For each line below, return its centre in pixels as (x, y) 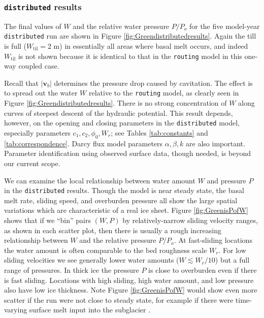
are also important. (216, 143)
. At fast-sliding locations (213, 240)
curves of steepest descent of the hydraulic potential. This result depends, (119, 113)
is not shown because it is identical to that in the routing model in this (130, 56)
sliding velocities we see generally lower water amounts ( (92, 260)
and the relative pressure (118, 240)
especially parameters (37, 132)
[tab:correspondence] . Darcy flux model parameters (84, 143)
